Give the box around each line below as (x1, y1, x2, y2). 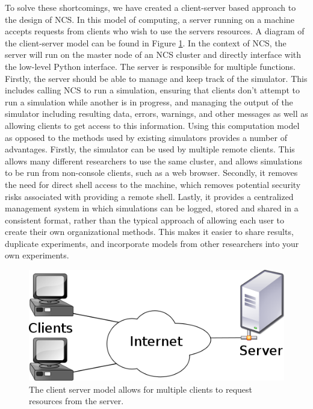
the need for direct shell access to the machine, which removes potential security (5, 178, 301, 190)
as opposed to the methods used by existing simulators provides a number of (5, 131, 287, 143)
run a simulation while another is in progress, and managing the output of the (5, 95, 293, 108)
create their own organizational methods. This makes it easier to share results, (5, 225, 294, 238)
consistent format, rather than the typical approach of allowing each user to (5, 213, 284, 226)
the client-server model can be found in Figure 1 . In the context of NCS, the (5, 36, 287, 49)
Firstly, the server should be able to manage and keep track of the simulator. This (5, 72, 308, 84)
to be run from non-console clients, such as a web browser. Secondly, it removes (5, 166, 298, 179)
